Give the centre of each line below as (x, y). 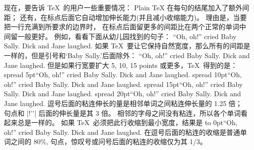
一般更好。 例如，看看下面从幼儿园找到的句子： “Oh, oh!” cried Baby (127, 36)
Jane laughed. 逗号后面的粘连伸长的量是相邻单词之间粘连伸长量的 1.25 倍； (123, 103)
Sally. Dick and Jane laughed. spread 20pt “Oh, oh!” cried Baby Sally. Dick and (123, 94)
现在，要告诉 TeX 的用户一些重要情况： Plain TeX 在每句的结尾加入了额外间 (127, 7)
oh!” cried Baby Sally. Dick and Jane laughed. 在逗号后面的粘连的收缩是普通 (122, 132)
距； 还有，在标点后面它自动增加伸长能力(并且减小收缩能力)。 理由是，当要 (126, 17)
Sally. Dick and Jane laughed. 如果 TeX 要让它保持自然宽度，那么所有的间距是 (127, 46)
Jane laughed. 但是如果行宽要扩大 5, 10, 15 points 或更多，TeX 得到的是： (121, 65)
